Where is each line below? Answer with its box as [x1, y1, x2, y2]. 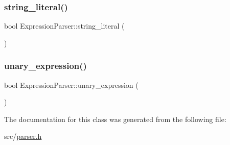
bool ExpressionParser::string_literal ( [4, 20, 125, 31]
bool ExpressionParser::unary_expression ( [4, 79, 139, 90]
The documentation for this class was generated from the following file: [4, 113, 226, 124]
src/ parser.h [4, 131, 42, 141]
